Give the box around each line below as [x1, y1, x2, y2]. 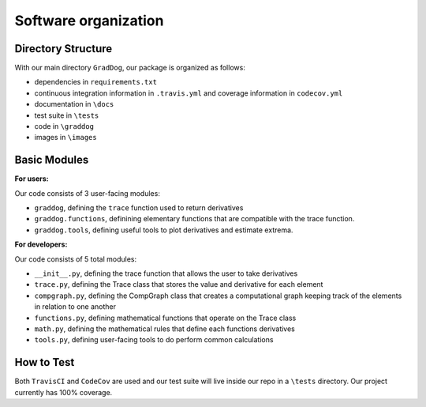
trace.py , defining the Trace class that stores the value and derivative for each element [34, 280, 323, 289]
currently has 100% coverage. [14, 387, 113, 397]
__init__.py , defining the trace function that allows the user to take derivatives [34, 269, 298, 278]
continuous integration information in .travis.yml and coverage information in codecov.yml [34, 88, 343, 98]
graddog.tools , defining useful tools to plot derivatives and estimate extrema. [34, 225, 293, 235]
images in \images [34, 133, 98, 142]
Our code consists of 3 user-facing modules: [14, 188, 161, 198]
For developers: [14, 239, 68, 249]
